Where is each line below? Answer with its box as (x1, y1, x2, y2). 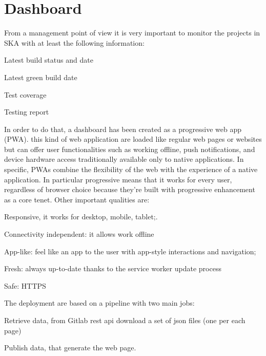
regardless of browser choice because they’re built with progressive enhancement (4, 184, 255, 195)
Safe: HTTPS (4, 280, 46, 291)
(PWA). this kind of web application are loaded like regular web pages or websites (4, 134, 262, 144)
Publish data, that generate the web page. (4, 342, 136, 353)
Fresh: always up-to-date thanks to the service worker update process (4, 263, 221, 274)
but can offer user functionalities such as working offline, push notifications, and (4, 143, 255, 154)
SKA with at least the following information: (4, 37, 145, 48)
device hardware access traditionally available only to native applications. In (4, 154, 244, 164)
